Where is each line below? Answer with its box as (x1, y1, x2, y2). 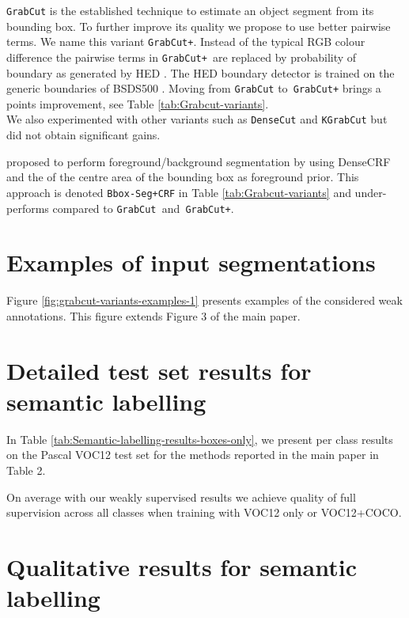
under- (354, 184, 387, 200)
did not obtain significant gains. (6, 127, 161, 143)
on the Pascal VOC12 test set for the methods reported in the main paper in (6, 446, 379, 463)
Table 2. (6, 461, 46, 478)
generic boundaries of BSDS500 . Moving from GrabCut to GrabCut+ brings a (6, 80, 381, 97)
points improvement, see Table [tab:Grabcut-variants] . (6, 95, 269, 112)
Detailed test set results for (6, 354, 312, 386)
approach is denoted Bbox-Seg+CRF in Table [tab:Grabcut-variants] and (6, 184, 351, 200)
